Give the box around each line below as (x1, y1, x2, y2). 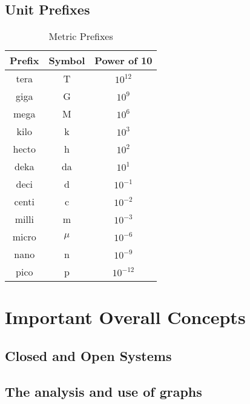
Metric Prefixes (48, 29, 113, 44)
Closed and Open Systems (5, 346, 172, 365)
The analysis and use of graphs (5, 382, 202, 400)
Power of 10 (94, 53, 153, 68)
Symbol (48, 53, 85, 68)
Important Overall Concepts (5, 305, 246, 329)
